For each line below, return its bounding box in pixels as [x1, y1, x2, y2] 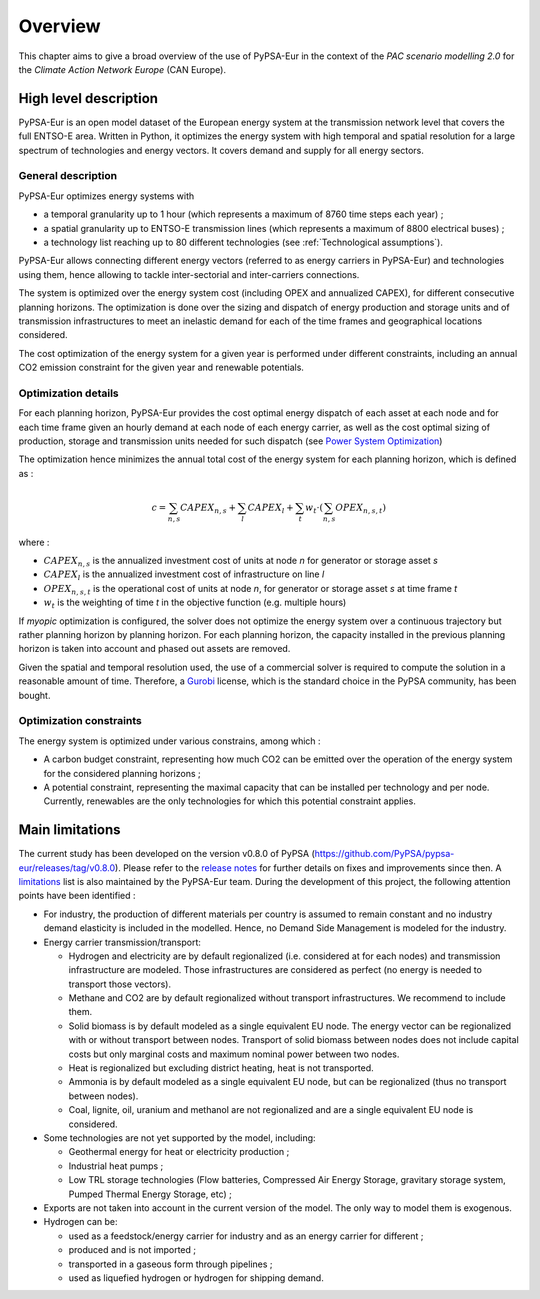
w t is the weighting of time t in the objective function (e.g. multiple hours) [43, 596, 347, 611]
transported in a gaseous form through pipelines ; [68, 1258, 274, 1270]
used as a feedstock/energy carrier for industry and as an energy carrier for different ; [68, 1230, 424, 1242]
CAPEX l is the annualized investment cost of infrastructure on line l [43, 568, 325, 583]
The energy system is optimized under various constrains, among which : [18, 735, 321, 747]
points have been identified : [18, 890, 136, 902]
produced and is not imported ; [68, 1244, 197, 1256]
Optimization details [18, 386, 119, 400]
